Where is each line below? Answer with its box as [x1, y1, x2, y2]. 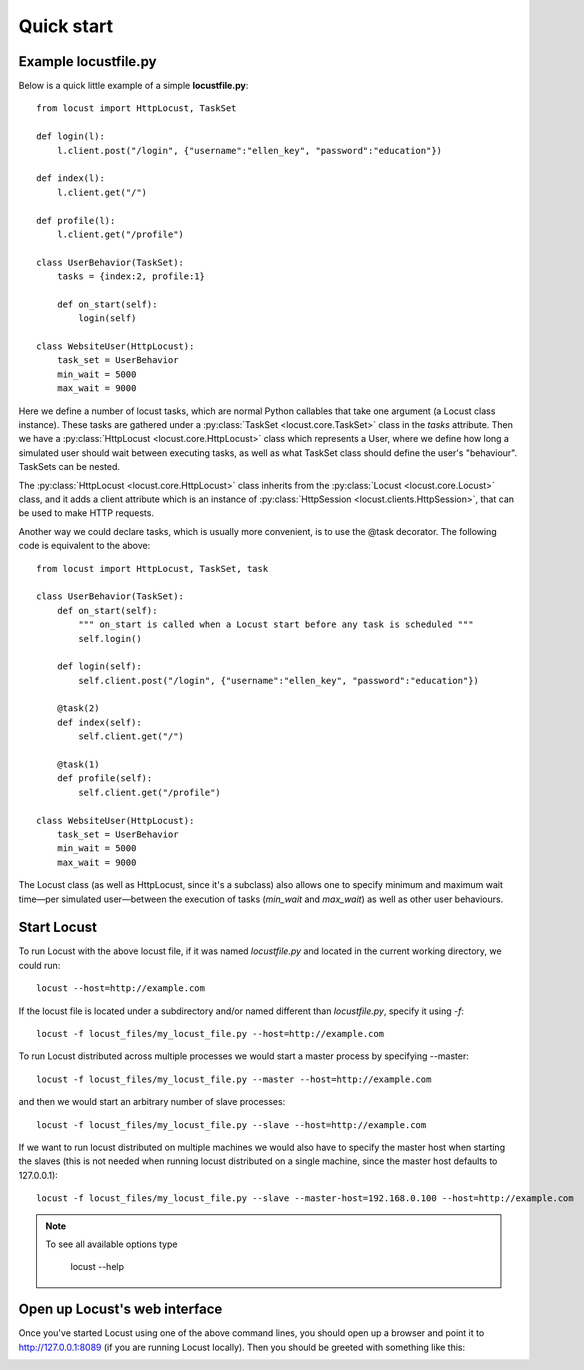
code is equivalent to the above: [18, 540, 151, 552]
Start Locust [18, 919, 97, 936]
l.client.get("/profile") [56, 228, 185, 240]
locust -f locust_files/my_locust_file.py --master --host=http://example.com [36, 1073, 432, 1085]
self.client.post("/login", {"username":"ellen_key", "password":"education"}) [78, 675, 480, 686]
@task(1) [56, 759, 100, 770]
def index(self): [56, 716, 142, 728]
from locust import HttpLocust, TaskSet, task [36, 563, 269, 574]
